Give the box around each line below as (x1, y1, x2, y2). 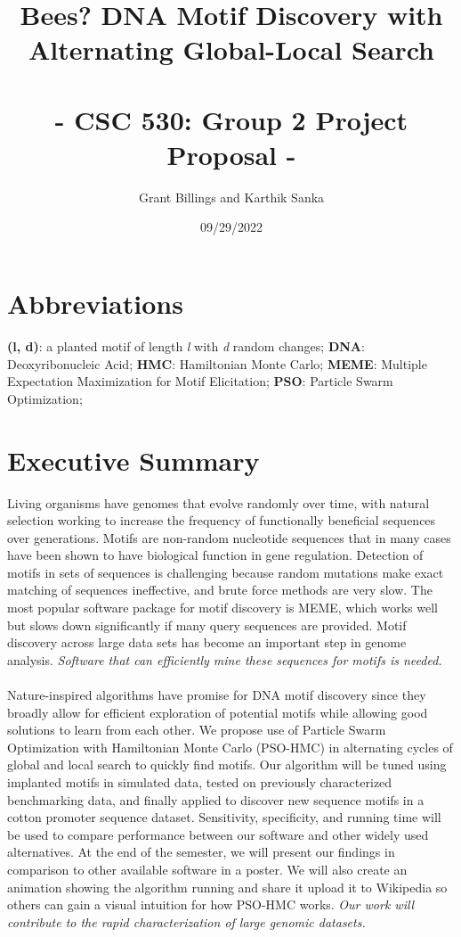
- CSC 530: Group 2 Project (54, 101, 408, 137)
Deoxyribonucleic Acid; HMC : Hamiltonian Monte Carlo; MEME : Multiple (7, 354, 427, 373)
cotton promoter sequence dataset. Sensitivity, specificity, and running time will (7, 808, 441, 826)
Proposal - (166, 136, 296, 172)
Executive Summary (7, 441, 260, 478)
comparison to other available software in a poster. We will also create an (7, 859, 408, 878)
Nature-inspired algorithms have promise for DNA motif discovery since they (7, 686, 426, 704)
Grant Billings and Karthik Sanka (138, 187, 325, 206)
